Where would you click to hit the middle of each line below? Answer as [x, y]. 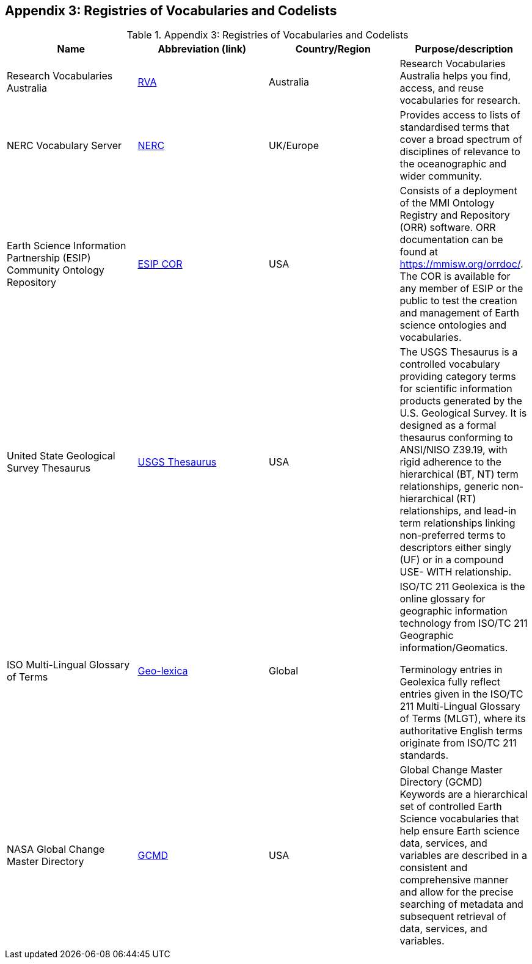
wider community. [441, 176]
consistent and [434, 868]
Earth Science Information [67, 246]
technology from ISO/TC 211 [464, 623]
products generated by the [461, 401]
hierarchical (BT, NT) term [459, 474]
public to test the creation [458, 301]
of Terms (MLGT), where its [463, 719]
